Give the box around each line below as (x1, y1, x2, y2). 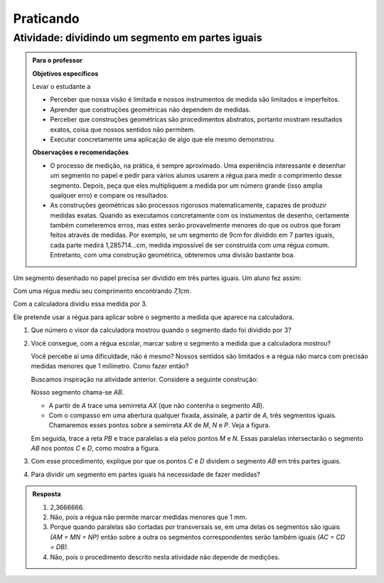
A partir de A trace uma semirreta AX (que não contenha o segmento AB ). (48, 401, 265, 410)
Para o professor (32, 56, 83, 65)
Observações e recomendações (32, 148, 129, 156)
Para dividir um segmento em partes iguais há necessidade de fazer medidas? (31, 470, 261, 478)
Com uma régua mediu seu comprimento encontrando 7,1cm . (13, 287, 191, 295)
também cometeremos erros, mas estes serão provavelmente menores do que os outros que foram (50, 221, 341, 230)
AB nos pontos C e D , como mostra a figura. (31, 444, 160, 453)
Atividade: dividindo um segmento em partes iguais (13, 31, 262, 44)
